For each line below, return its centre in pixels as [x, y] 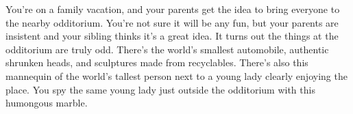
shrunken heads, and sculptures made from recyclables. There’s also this [157, 62]
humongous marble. [47, 103]
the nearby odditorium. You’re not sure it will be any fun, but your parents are [172, 22]
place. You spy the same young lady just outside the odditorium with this [160, 89]
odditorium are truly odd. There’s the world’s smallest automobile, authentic [167, 49]
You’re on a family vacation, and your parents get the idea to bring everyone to [173, 9]
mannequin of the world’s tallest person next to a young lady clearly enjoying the [176, 75]
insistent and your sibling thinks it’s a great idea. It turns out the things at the [172, 36]
